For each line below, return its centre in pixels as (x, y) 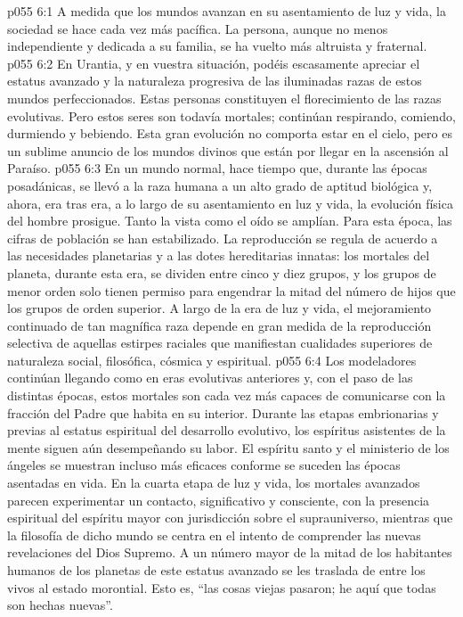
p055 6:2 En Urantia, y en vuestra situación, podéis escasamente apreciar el (214, 63)
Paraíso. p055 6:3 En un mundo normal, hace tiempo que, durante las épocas (217, 168)
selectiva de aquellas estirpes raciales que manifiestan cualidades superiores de (220, 343)
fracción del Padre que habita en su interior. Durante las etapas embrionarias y (223, 412)
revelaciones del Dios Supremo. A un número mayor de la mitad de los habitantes (230, 552)
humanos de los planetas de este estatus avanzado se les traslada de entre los (216, 570)
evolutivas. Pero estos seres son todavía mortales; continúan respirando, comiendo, (231, 115)
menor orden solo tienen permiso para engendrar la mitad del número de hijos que (231, 290)
